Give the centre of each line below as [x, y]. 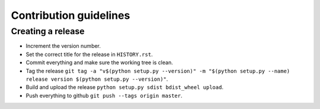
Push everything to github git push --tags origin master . [104, 95]
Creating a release [48, 31]
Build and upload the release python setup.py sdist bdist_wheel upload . [124, 87]
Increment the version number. [63, 46]
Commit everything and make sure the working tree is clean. [99, 62]
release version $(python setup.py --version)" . [97, 79]
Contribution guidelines [71, 15]
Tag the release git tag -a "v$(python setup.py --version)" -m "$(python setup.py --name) [158, 71]
